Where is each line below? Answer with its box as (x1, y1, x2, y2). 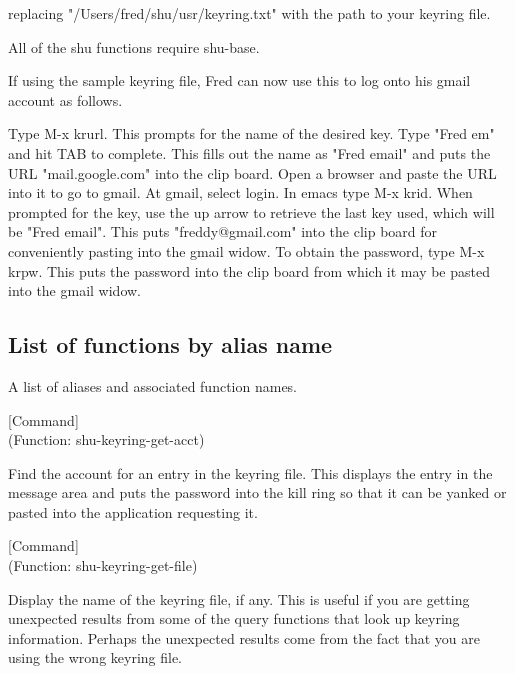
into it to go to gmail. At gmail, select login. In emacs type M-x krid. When (8, 182, 473, 203)
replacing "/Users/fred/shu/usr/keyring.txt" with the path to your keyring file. (8, 3, 491, 23)
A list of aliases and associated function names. (8, 375, 298, 396)
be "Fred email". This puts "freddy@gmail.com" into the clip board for (8, 221, 438, 242)
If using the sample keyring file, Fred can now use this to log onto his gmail (8, 70, 471, 91)
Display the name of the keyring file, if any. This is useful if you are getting (8, 588, 470, 609)
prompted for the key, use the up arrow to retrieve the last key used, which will (8, 201, 495, 222)
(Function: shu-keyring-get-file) (8, 555, 198, 576)
